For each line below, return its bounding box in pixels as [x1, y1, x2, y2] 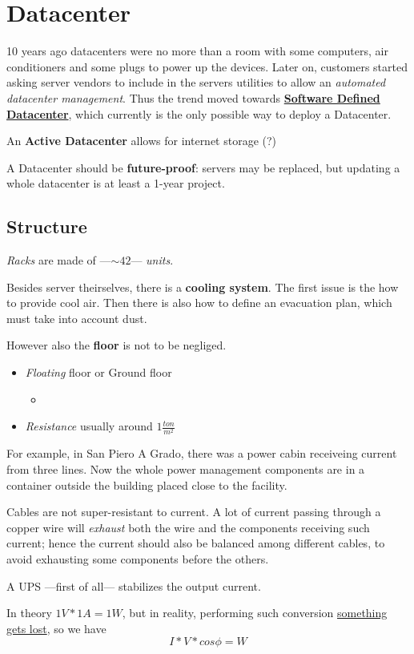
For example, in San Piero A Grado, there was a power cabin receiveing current [6, 445, 397, 462]
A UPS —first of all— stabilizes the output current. [6, 577, 261, 594]
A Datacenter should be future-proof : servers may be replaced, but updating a [6, 159, 400, 176]
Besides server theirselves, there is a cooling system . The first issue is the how [6, 278, 399, 295]
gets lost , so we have [6, 620, 107, 636]
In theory [6, 604, 52, 621]
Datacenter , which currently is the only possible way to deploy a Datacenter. [6, 105, 392, 122]
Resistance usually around [25, 418, 153, 434]
